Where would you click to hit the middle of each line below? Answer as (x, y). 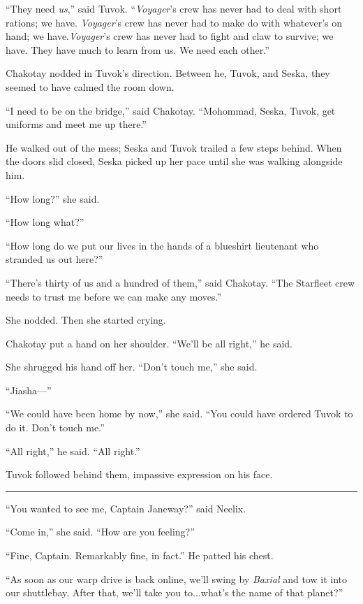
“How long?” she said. (53, 198)
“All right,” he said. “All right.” (73, 451)
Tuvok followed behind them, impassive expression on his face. (139, 474)
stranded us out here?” (54, 259)
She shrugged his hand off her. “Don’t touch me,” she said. (132, 367)
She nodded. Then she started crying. (86, 320)
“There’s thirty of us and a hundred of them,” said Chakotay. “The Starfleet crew (180, 282)
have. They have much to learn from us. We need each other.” (138, 49)
